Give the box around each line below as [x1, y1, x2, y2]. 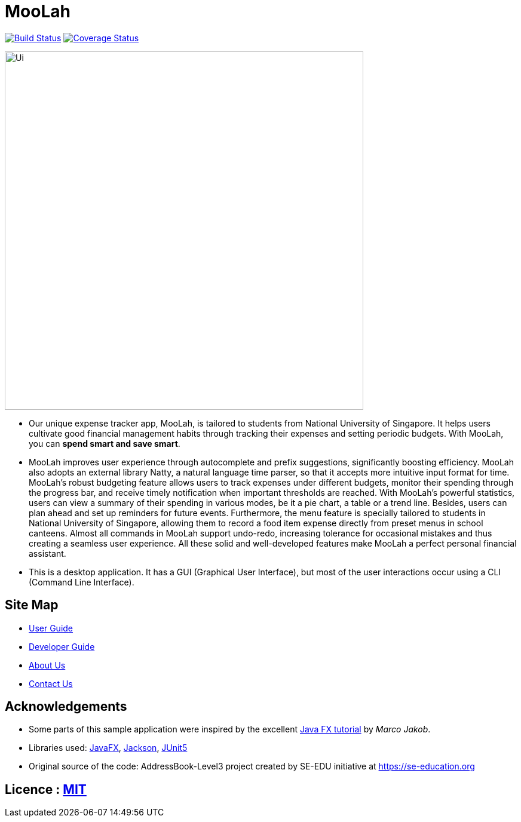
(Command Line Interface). [29, 576, 134, 587]
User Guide [29, 622, 73, 633]
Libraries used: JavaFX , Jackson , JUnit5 [29, 743, 188, 753]
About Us [29, 660, 66, 670]
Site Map [5, 597, 59, 613]
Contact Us [29, 678, 73, 689]
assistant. [29, 548, 66, 559]
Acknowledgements [5, 699, 127, 714]
